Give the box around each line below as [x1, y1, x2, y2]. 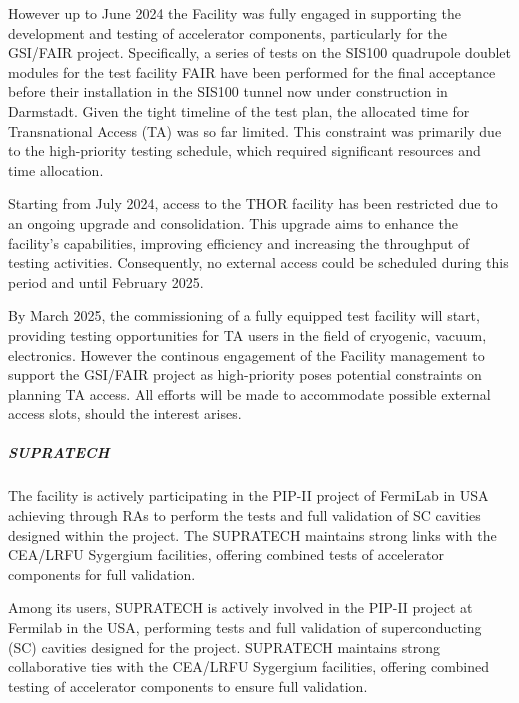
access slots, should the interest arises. [8, 403, 242, 424]
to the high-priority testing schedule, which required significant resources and [8, 140, 481, 161]
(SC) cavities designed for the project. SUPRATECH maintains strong [8, 636, 440, 657]
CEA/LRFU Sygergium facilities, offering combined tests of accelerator [8, 544, 444, 565]
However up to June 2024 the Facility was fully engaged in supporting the [8, 3, 461, 23]
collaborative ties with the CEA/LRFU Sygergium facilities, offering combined [8, 656, 489, 677]
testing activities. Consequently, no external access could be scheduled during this [8, 252, 509, 273]
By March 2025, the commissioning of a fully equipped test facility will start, [8, 305, 480, 326]
